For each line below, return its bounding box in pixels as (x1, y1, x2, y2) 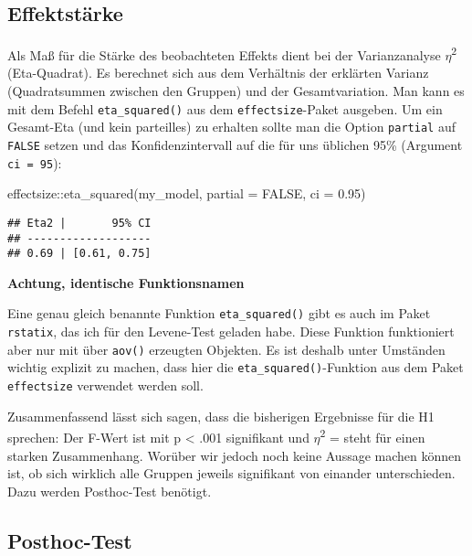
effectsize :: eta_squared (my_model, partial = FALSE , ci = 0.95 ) (7, 184, 366, 203)
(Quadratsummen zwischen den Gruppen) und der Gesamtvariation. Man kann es (7, 81, 465, 101)
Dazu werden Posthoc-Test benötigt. (7, 481, 212, 500)
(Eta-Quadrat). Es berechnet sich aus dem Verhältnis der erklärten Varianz (7, 63, 429, 82)
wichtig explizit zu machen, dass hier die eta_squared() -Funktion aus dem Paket (7, 358, 464, 377)
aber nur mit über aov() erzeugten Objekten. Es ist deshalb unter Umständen (7, 339, 446, 358)
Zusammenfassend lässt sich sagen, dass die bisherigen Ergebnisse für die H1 (7, 406, 435, 425)
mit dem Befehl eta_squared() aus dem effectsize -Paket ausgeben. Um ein (7, 99, 443, 118)
